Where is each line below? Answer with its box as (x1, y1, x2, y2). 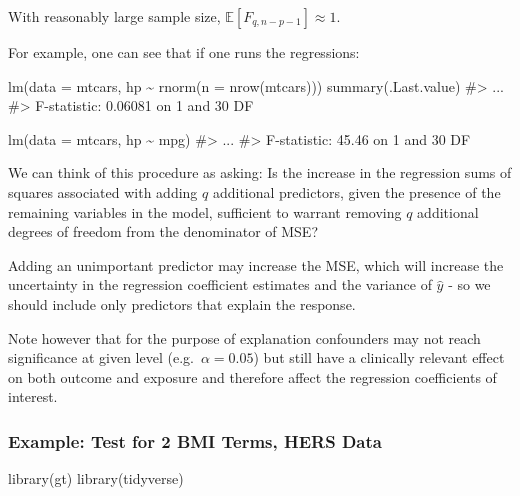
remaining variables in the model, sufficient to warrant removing (8, 201, 402, 222)
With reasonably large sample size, (8, 6, 221, 26)
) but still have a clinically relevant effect (253, 347, 505, 368)
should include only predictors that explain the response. (8, 293, 356, 314)
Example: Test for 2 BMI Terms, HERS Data (8, 428, 382, 453)
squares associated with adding (8, 181, 198, 202)
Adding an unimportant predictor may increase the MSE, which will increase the (8, 254, 504, 275)
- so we (448, 274, 491, 295)
